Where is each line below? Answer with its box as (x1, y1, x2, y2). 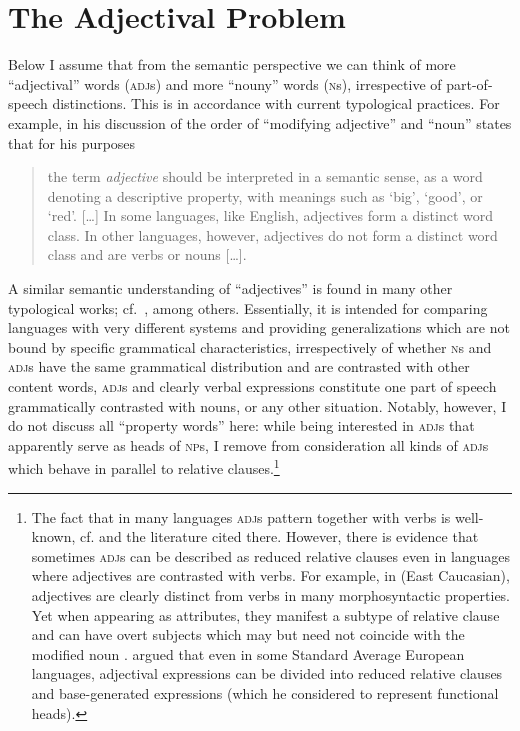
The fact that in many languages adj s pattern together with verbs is (31, 506, 451, 527)
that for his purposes (8, 132, 136, 153)
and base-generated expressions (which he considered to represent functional (31, 683, 499, 703)
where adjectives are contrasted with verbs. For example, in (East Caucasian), (31, 565, 510, 586)
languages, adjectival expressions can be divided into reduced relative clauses (31, 663, 503, 684)
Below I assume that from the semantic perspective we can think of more (8, 54, 456, 75)
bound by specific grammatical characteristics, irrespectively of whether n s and (8, 336, 492, 357)
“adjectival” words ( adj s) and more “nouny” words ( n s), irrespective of (8, 73, 442, 94)
